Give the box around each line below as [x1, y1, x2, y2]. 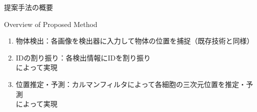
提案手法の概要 [4, 2, 53, 12]
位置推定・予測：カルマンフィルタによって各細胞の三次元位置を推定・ [15, 78, 246, 89]
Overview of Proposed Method [4, 18, 97, 29]
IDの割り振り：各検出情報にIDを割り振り [15, 52, 151, 62]
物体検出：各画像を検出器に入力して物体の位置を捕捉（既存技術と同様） [15, 35, 254, 46]
